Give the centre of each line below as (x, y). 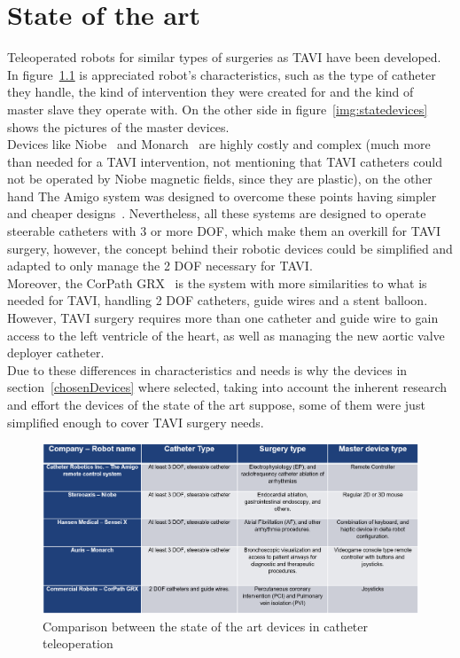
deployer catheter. (56, 352)
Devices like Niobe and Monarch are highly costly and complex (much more (219, 144)
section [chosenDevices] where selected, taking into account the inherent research (227, 387)
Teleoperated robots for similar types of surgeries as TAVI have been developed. (224, 57)
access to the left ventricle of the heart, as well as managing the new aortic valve (226, 335)
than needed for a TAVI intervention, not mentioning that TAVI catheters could (225, 161)
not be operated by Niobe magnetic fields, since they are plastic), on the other (220, 179)
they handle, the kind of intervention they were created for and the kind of (211, 92)
